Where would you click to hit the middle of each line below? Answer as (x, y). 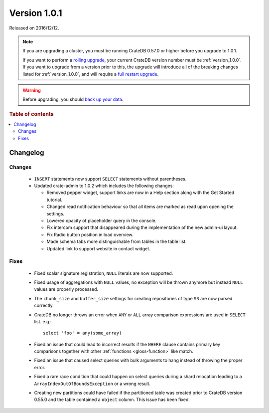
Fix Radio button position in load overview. (90, 234)
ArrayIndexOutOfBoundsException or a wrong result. (92, 384)
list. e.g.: (43, 321)
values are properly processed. (66, 289)
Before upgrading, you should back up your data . (73, 99)
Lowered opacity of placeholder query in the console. (102, 221)
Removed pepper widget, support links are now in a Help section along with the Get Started (140, 193)
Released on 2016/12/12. (34, 28)
